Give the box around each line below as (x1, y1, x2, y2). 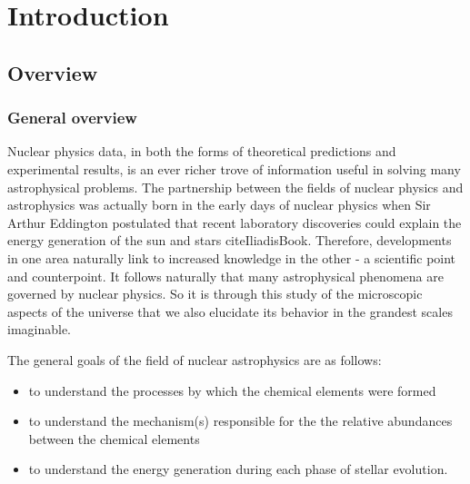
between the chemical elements (28, 429, 200, 448)
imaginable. (7, 320, 72, 339)
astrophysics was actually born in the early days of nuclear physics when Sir (7, 195, 431, 214)
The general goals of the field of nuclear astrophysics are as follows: (7, 350, 382, 369)
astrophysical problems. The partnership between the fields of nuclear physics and (7, 177, 464, 196)
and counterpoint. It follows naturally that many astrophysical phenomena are (7, 266, 444, 285)
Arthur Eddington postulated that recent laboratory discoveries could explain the (7, 212, 462, 232)
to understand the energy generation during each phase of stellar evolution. (28, 459, 448, 479)
